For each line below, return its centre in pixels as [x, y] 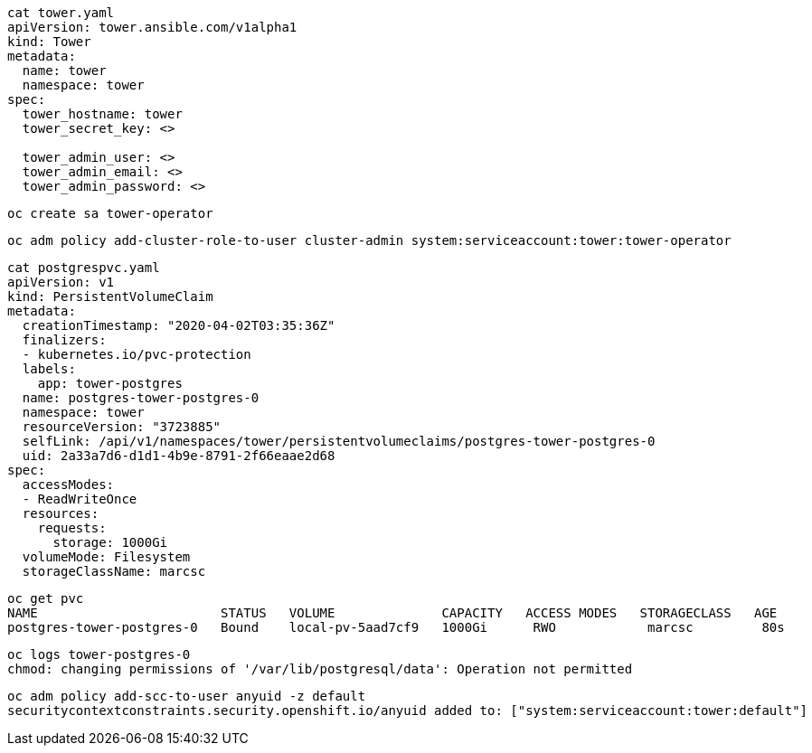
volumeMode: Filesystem [106, 557]
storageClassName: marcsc [114, 571]
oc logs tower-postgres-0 [99, 654]
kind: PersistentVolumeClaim [110, 296]
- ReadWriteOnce [80, 499]
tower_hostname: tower [102, 114]
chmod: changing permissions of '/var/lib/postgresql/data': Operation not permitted [320, 669]
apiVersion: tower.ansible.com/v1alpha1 [152, 27]
